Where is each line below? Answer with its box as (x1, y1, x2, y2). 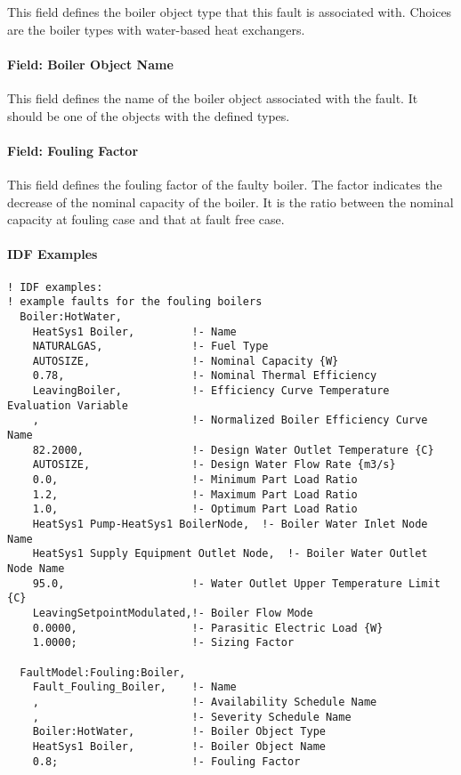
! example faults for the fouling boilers (7, 295, 263, 309)
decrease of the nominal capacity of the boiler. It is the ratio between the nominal (7, 192, 454, 211)
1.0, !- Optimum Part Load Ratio (32, 503, 358, 516)
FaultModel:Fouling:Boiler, (20, 666, 186, 679)
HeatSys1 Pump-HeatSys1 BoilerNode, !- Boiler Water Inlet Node (32, 518, 428, 531)
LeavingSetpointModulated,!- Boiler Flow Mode (32, 606, 313, 619)
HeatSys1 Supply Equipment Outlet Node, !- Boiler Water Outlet (32, 547, 428, 561)
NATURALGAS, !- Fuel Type (32, 340, 269, 353)
